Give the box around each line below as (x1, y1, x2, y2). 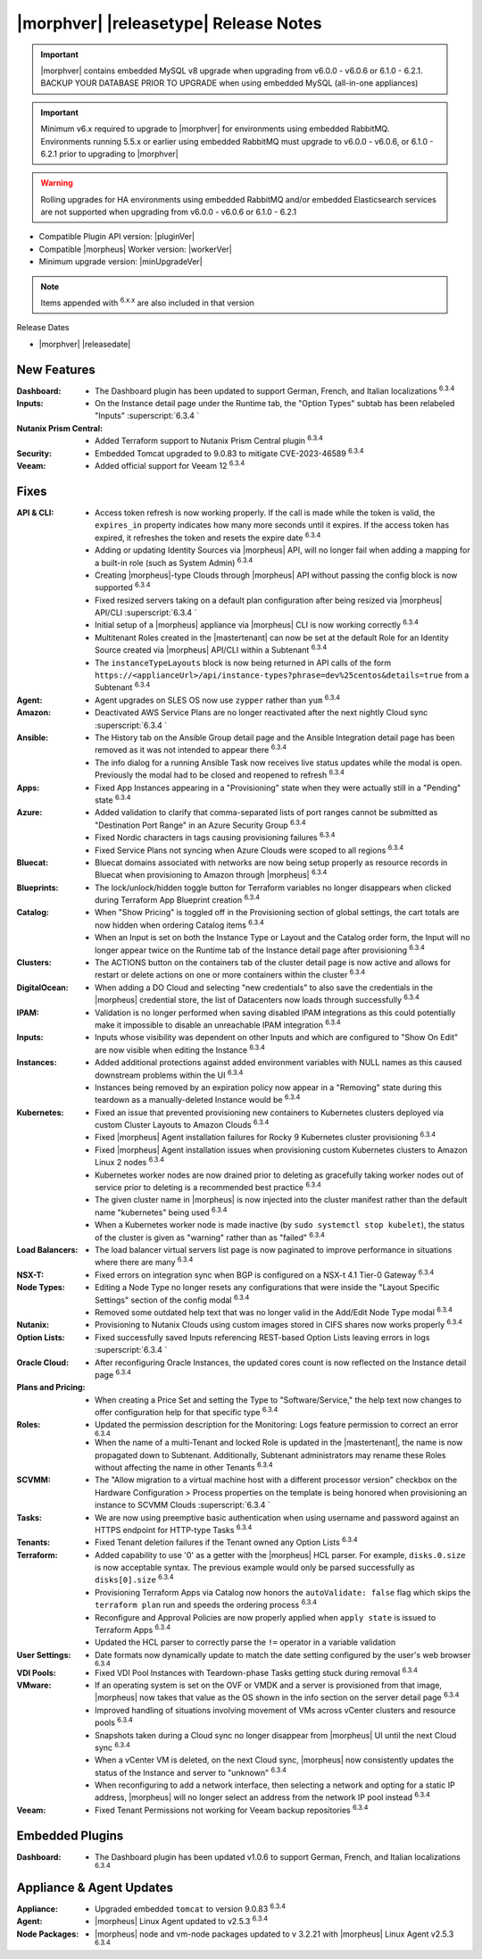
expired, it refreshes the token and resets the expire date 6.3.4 (95, 531, 321, 543)
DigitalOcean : (16, 982, 69, 993)
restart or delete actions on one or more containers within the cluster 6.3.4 (95, 968, 366, 980)
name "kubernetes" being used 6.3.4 (95, 1205, 228, 1218)
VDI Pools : (16, 1667, 57, 1678)
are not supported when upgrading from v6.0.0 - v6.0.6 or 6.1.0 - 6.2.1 (40, 206, 297, 218)
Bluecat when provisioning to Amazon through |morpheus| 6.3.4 (95, 868, 328, 880)
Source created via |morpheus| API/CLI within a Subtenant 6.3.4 (95, 643, 328, 655)
